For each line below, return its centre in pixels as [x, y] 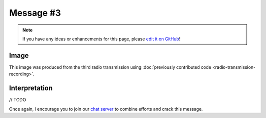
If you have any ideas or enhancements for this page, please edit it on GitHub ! [101, 39]
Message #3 [35, 13]
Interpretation [31, 88]
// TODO [18, 100]
